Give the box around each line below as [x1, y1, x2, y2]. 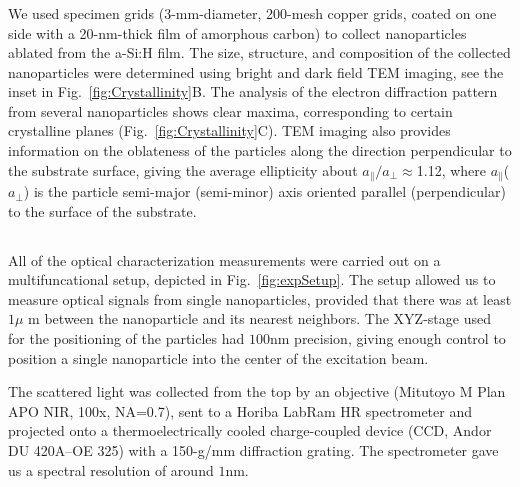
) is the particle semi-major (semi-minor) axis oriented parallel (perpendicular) [23, 181, 506, 202]
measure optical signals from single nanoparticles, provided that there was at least [8, 288, 512, 309]
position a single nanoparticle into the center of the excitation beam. [8, 347, 429, 368]
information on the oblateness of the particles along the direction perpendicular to [8, 140, 512, 161]
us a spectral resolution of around [8, 459, 214, 480]
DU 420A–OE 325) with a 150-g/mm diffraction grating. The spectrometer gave [8, 440, 499, 461]
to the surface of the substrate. [8, 200, 197, 221]
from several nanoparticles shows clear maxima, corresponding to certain [8, 100, 453, 121]
